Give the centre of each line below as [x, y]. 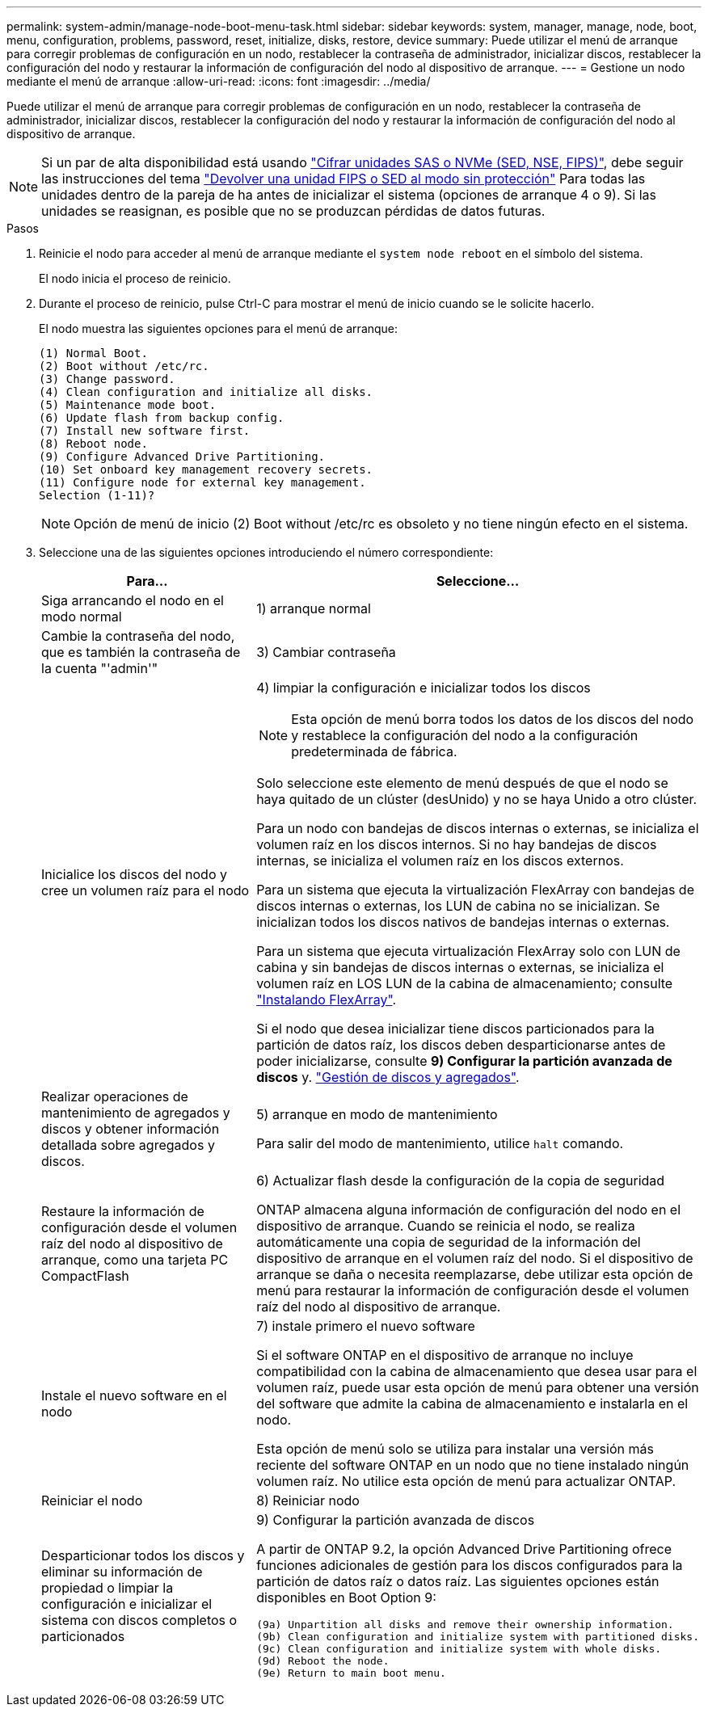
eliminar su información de [122, 1571]
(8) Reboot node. [93, 444]
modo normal [82, 617]
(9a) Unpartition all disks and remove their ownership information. [465, 1625]
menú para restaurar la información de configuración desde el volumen [473, 1290]
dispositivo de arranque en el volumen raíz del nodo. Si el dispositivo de [475, 1258]
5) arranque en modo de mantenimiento [377, 1114]
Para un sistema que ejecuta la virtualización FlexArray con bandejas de [475, 890]
